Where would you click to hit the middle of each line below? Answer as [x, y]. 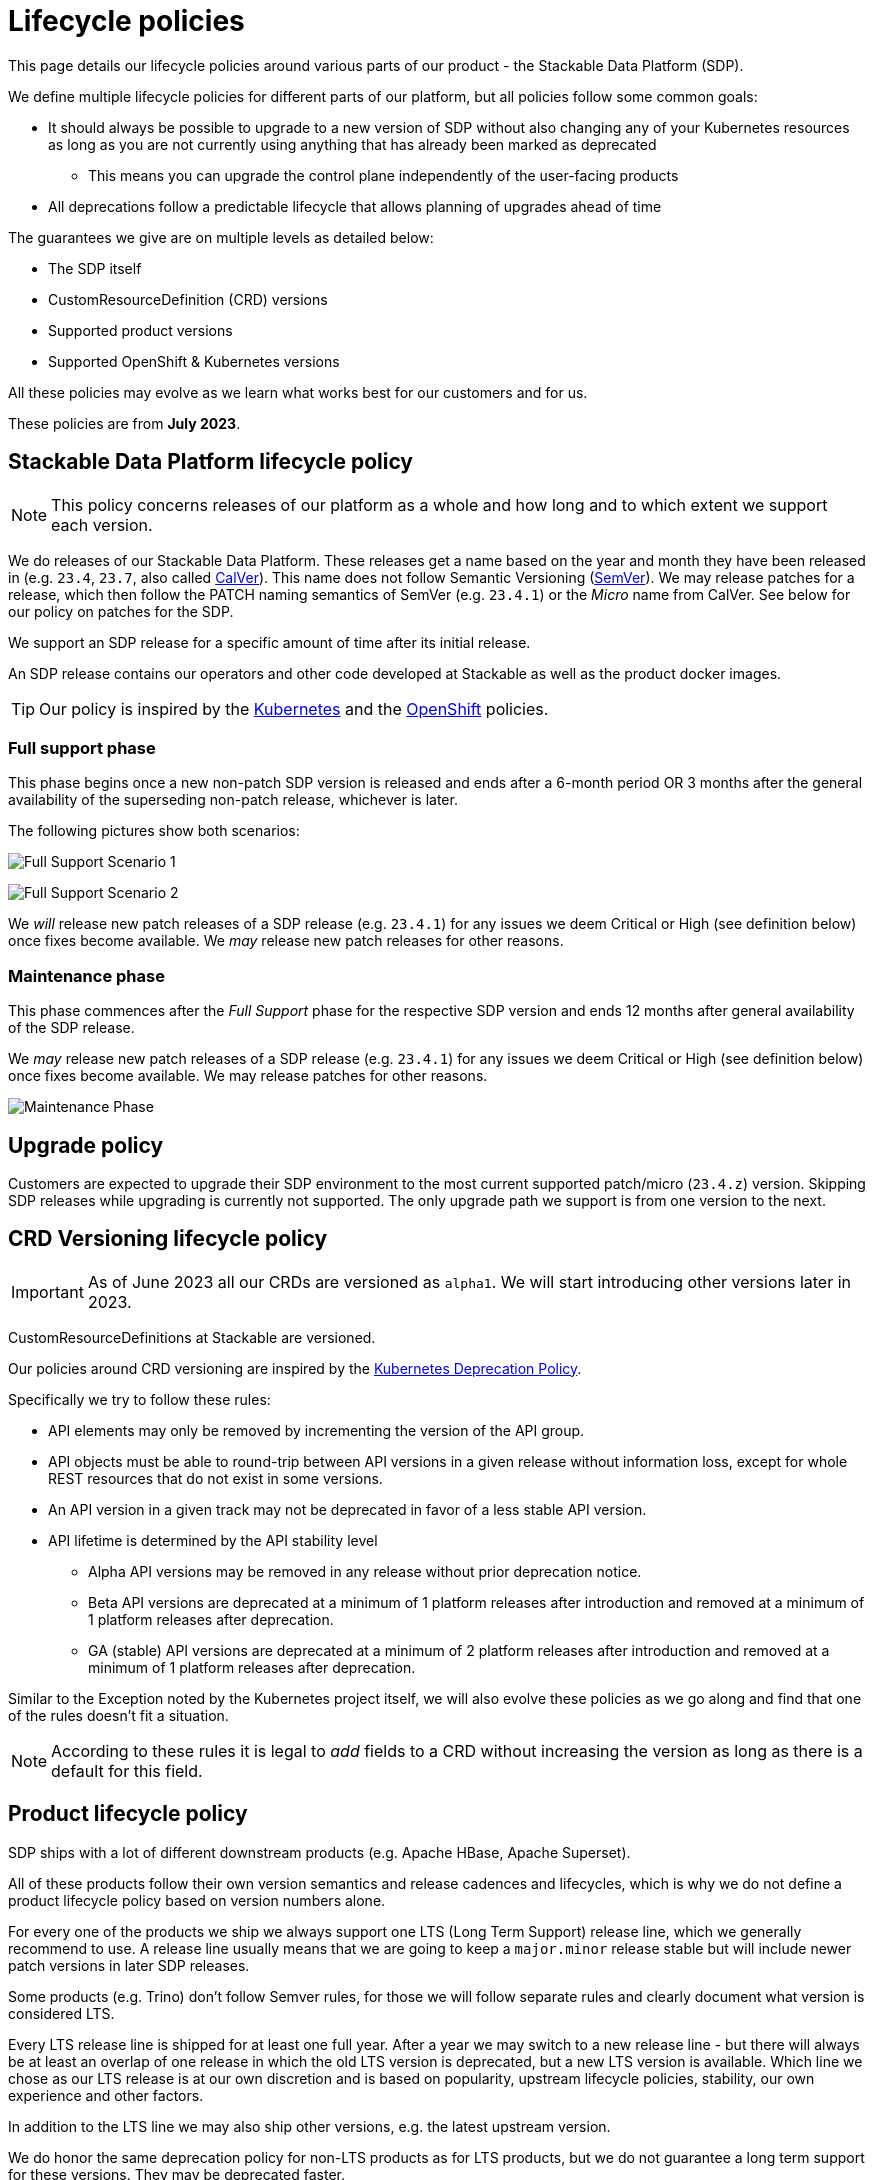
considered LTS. [61, 2013]
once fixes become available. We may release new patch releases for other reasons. [286, 941]
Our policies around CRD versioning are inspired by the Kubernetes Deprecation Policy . [295, 1368]
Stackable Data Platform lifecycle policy [211, 462]
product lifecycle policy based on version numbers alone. [197, 1900]
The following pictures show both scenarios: [154, 831]
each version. [102, 524]
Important [47, 1291]
